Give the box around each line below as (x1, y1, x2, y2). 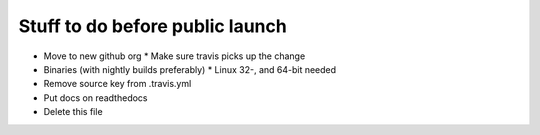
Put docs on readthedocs (43, 91, 148, 104)
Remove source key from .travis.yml (43, 78, 192, 90)
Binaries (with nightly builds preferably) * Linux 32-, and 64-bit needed (43, 63, 337, 75)
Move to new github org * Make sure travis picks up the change (43, 50, 306, 62)
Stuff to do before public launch (18, 15, 287, 37)
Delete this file (43, 106, 104, 118)
